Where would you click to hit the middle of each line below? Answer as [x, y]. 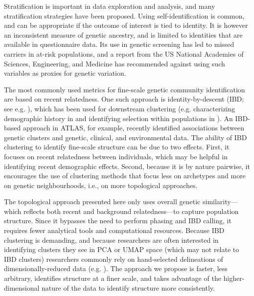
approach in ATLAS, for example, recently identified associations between [134, 128]
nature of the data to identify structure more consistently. [128, 287]
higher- [234, 278]
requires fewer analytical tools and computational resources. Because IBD [114, 230]
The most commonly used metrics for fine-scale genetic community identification [125, 89]
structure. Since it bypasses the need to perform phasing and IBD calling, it [118, 221]
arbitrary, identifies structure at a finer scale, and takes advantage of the [113, 278]
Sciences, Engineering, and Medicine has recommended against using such [115, 63]
